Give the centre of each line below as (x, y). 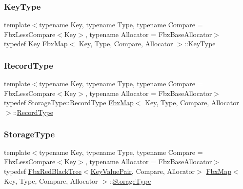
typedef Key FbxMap (36, 44)
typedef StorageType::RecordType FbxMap (69, 103)
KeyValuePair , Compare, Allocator (143, 171)
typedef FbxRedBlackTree (43, 171)
